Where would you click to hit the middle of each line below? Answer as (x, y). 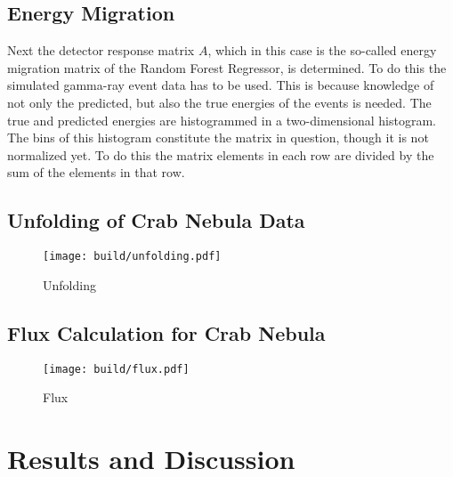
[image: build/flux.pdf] (116, 369)
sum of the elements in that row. (96, 172)
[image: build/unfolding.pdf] (132, 257)
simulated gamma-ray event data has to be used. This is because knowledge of (221, 85)
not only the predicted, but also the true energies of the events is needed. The (219, 102)
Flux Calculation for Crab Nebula (166, 332)
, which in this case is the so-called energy (322, 50)
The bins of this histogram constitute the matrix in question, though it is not (218, 137)
